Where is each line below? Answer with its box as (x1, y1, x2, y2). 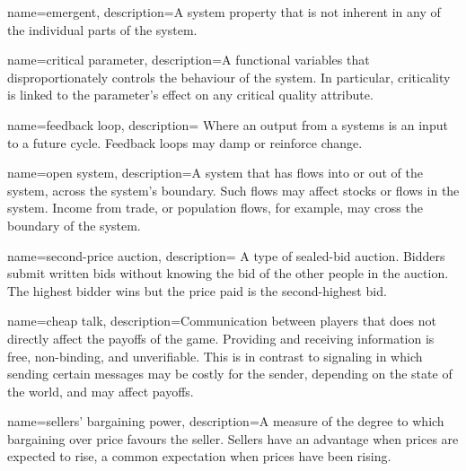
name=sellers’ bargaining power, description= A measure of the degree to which (7, 412, 444, 431)
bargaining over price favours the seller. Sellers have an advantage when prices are (7, 429, 459, 448)
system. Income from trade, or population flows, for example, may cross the (7, 198, 423, 217)
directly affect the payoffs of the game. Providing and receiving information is (7, 328, 435, 347)
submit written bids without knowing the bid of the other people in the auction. (7, 264, 449, 283)
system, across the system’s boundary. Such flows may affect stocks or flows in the (7, 180, 460, 199)
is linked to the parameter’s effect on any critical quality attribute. (7, 85, 374, 104)
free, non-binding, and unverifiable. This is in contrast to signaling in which (7, 346, 423, 365)
